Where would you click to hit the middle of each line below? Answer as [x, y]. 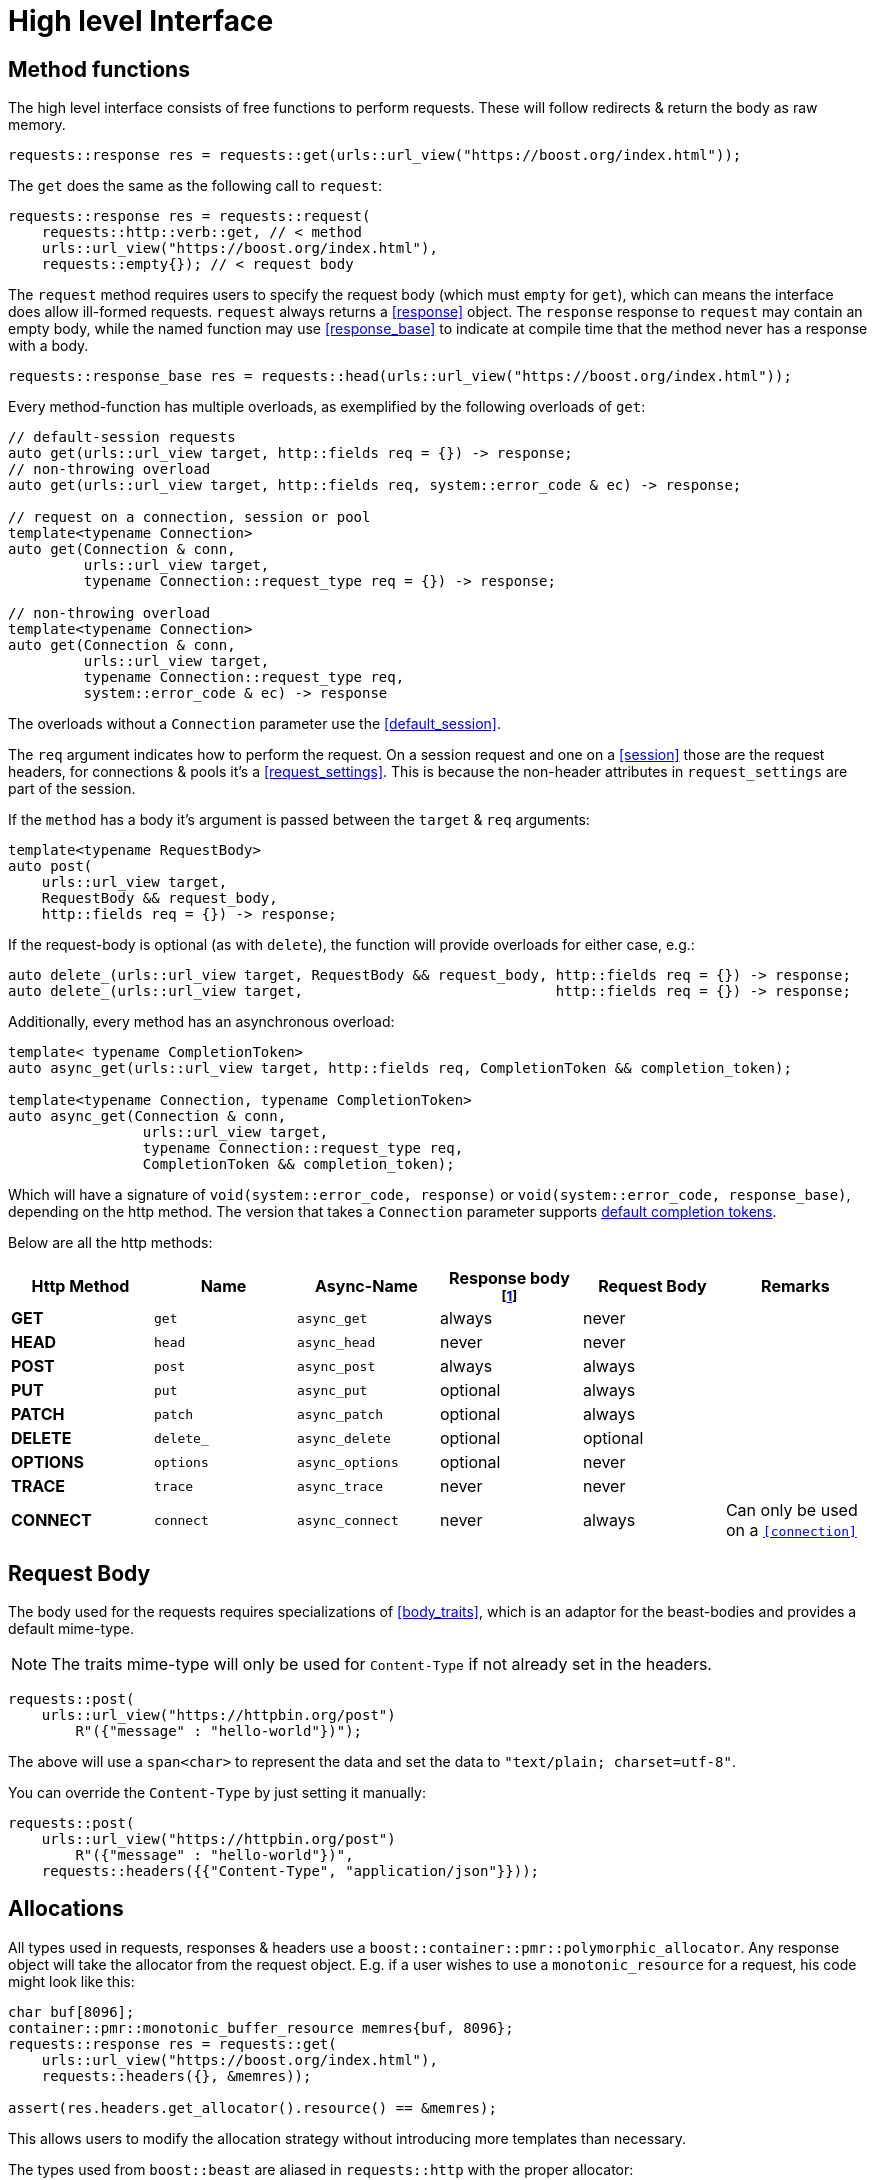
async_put [332, 1390]
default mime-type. [71, 1629]
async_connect [347, 1520]
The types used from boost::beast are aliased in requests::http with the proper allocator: [321, 2169]
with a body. [48, 346]
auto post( [50, 866]
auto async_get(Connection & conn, [147, 1116]
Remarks [795, 1286]
